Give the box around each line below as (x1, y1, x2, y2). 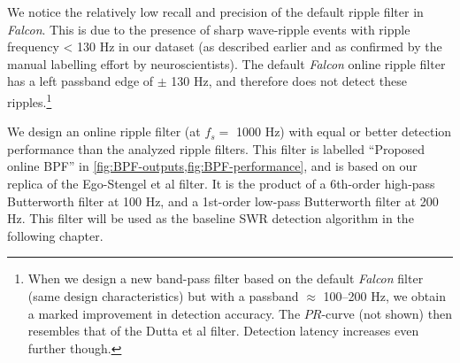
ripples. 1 (7, 89, 52, 111)
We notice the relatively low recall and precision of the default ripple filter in (7, 3, 424, 20)
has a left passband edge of (7, 72, 154, 90)
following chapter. (7, 226, 103, 244)
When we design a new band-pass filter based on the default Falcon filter (27, 269, 424, 288)
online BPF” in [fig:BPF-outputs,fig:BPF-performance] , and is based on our (7, 157, 418, 175)
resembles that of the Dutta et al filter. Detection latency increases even (27, 321, 419, 340)
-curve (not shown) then (321, 304, 452, 322)
